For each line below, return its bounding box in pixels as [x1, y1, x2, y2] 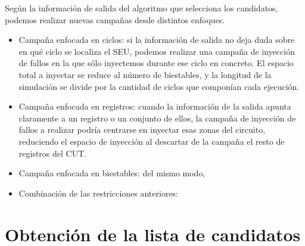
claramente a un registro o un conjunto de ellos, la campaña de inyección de [18, 111, 296, 124]
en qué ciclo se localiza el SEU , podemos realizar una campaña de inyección [18, 45, 295, 57]
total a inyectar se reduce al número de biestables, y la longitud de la [18, 68, 272, 80]
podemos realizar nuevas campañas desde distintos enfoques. [5, 13, 225, 26]
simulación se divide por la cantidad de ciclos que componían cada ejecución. [18, 80, 300, 92]
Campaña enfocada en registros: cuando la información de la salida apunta [18, 100, 291, 113]
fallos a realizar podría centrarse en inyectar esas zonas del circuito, [18, 123, 266, 136]
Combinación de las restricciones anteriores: [18, 186, 179, 199]
